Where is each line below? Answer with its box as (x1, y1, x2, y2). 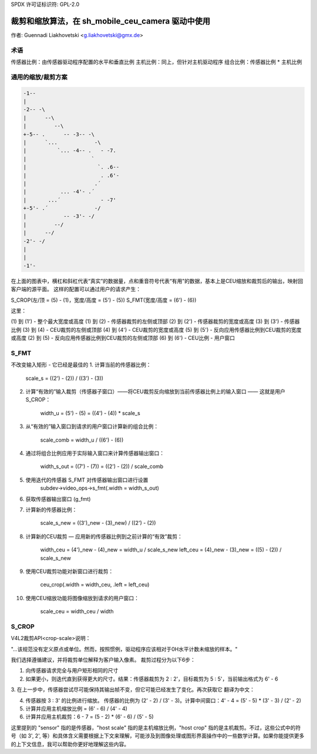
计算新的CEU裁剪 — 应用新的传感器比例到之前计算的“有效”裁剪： (25, 533, 183, 540)
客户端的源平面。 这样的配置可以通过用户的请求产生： (11, 285, 141, 293)
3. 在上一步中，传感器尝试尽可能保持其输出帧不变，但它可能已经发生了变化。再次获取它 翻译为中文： (11, 686, 255, 693)
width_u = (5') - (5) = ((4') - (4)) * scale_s (40, 409, 140, 416)
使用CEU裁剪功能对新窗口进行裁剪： (25, 567, 114, 575)
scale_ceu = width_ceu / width (40, 608, 114, 615)
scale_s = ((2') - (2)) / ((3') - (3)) (25, 375, 104, 382)
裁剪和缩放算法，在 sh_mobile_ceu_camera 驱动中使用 (11, 16, 211, 26)
